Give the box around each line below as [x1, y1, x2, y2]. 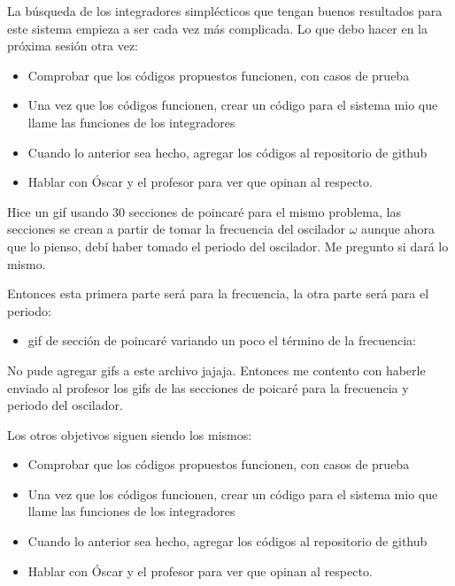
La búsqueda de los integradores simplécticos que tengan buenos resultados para [7, 2, 443, 19]
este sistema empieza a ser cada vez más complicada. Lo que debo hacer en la [7, 19, 428, 37]
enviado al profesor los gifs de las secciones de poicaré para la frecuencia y [7, 378, 409, 397]
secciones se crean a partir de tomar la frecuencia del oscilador [7, 220, 345, 238]
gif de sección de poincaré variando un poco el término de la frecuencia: [27, 331, 416, 350]
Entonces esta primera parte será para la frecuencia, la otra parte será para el [7, 284, 429, 303]
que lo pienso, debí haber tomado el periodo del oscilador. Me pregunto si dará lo [7, 236, 449, 255]
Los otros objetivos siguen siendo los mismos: [7, 425, 252, 443]
